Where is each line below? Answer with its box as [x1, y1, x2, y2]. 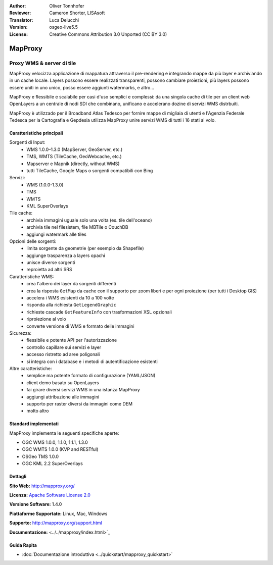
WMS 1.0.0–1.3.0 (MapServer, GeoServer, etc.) [26, 146, 123, 152]
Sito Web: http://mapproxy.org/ [9, 483, 75, 489]
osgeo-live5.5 [49, 24, 78, 30]
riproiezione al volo [26, 316, 67, 322]
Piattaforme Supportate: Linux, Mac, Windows [9, 510, 108, 517]
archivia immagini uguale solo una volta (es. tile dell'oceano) [26, 217, 152, 223]
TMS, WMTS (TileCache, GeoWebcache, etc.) [26, 153, 122, 160]
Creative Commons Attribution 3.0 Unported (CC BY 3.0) [49, 31, 167, 37]
